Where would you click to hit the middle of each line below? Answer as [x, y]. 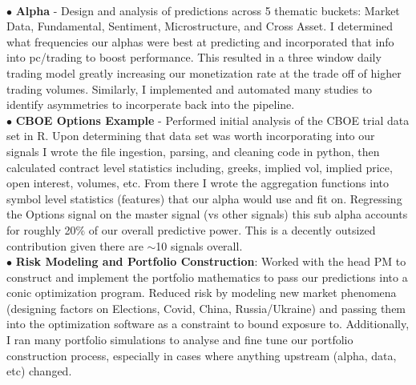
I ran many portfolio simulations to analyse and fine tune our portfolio [180, 340]
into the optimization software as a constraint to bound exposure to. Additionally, [208, 324]
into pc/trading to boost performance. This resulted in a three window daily [194, 57]
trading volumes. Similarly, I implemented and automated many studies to [190, 88]
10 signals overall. [199, 245]
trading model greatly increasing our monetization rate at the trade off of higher [204, 72]
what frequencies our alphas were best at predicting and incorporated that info [200, 41]
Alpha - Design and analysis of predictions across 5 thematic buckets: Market [208, 10]
